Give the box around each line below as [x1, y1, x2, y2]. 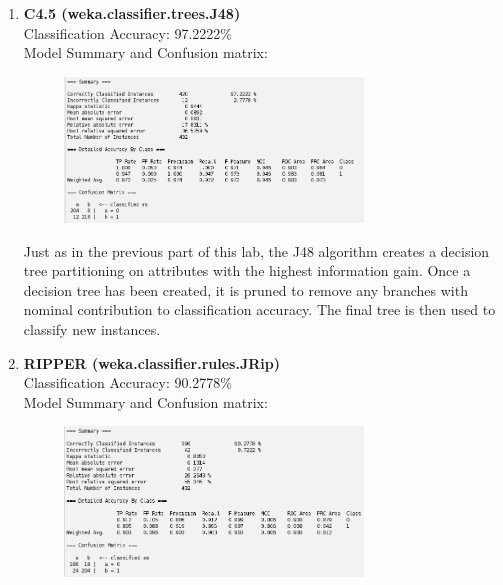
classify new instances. [23, 318, 161, 339]
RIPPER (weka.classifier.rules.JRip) [23, 352, 280, 373]
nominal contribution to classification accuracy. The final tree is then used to [23, 299, 496, 320]
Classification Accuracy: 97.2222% [23, 22, 233, 43]
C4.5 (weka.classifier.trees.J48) [23, 3, 241, 23]
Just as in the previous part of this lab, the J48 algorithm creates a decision [23, 240, 490, 261]
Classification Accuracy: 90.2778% [23, 372, 233, 393]
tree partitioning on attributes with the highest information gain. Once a [23, 260, 471, 281]
